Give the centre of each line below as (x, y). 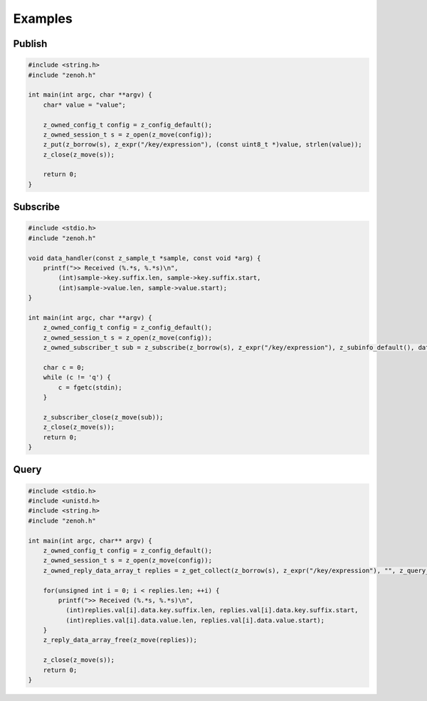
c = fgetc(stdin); (90, 387)
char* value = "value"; (84, 105)
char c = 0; (64, 367)
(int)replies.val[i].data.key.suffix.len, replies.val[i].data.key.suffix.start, (212, 610)
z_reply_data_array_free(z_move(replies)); (120, 640)
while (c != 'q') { (77, 378)
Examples (43, 18)
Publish (30, 44)
